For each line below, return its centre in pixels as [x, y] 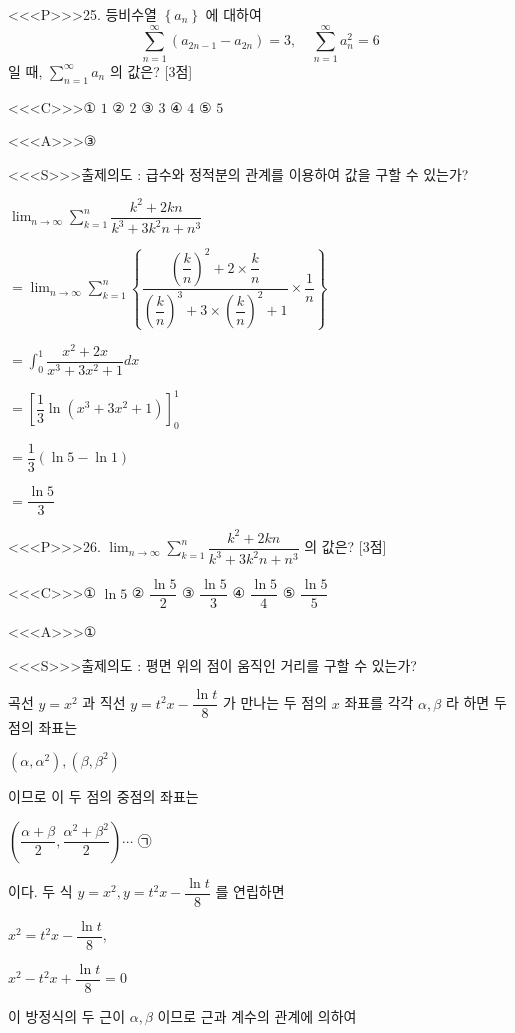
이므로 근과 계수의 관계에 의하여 [257, 1015]
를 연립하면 [250, 891]
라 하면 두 [476, 702]
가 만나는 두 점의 [275, 702]
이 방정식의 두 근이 [67, 1015]
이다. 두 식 [40, 891]
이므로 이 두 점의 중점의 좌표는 [103, 795]
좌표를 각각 [379, 702]
